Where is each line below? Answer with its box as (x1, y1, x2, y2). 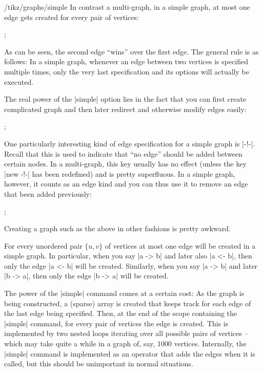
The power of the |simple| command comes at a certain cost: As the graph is (4, 288, 245, 299)
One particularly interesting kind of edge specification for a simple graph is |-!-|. (4, 138, 255, 148)
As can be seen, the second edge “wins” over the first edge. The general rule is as (4, 46, 259, 57)
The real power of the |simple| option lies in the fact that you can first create (4, 94, 247, 104)
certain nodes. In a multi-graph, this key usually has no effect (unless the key (4, 158, 247, 169)
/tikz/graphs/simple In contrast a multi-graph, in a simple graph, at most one (4, 2, 250, 12)
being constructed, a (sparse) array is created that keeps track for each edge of (4, 297, 251, 308)
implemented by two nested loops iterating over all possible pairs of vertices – (4, 328, 248, 339)
